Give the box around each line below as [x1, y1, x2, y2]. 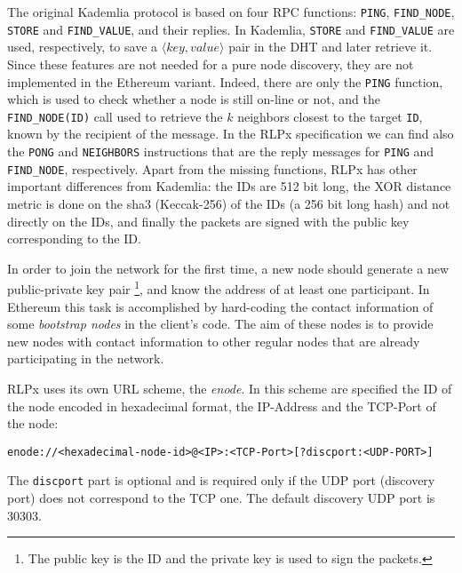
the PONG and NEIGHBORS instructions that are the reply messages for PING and [7, 142, 434, 160]
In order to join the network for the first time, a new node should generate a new [7, 259, 449, 277]
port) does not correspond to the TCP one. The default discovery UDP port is [7, 489, 435, 506]
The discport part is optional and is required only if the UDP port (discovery [7, 471, 435, 489]
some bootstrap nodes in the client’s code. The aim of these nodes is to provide [7, 314, 434, 333]
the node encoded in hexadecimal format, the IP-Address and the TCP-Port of [7, 396, 436, 415]
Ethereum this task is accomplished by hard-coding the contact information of [7, 297, 434, 315]
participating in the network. [7, 349, 164, 368]
